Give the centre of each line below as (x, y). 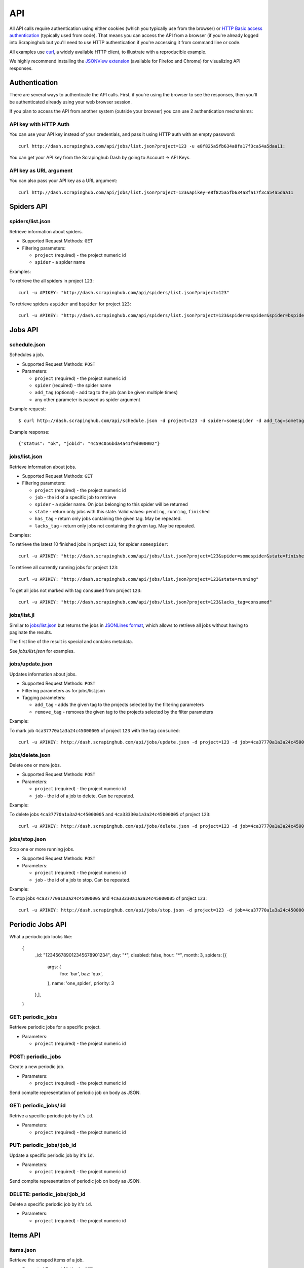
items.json (23, 1250)
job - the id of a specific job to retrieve (75, 498)
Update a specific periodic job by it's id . (52, 1155)
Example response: (29, 432)
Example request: (28, 409)
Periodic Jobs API (38, 924)
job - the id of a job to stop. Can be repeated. (83, 879)
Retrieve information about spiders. (46, 231)
